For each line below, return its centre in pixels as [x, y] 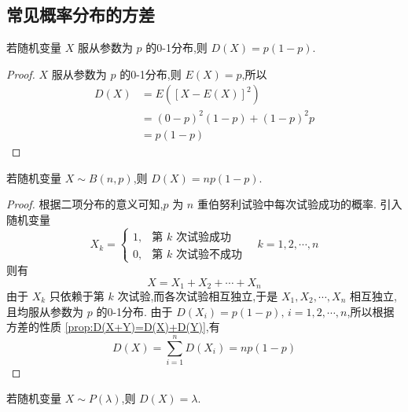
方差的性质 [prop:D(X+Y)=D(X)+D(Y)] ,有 [113, 327]
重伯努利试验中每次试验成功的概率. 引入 [300, 204]
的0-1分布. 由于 [134, 311]
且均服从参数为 [45, 311]
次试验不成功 [209, 254]
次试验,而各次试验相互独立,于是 [198, 295]
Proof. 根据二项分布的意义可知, [85, 204]
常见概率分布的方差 [81, 15]
